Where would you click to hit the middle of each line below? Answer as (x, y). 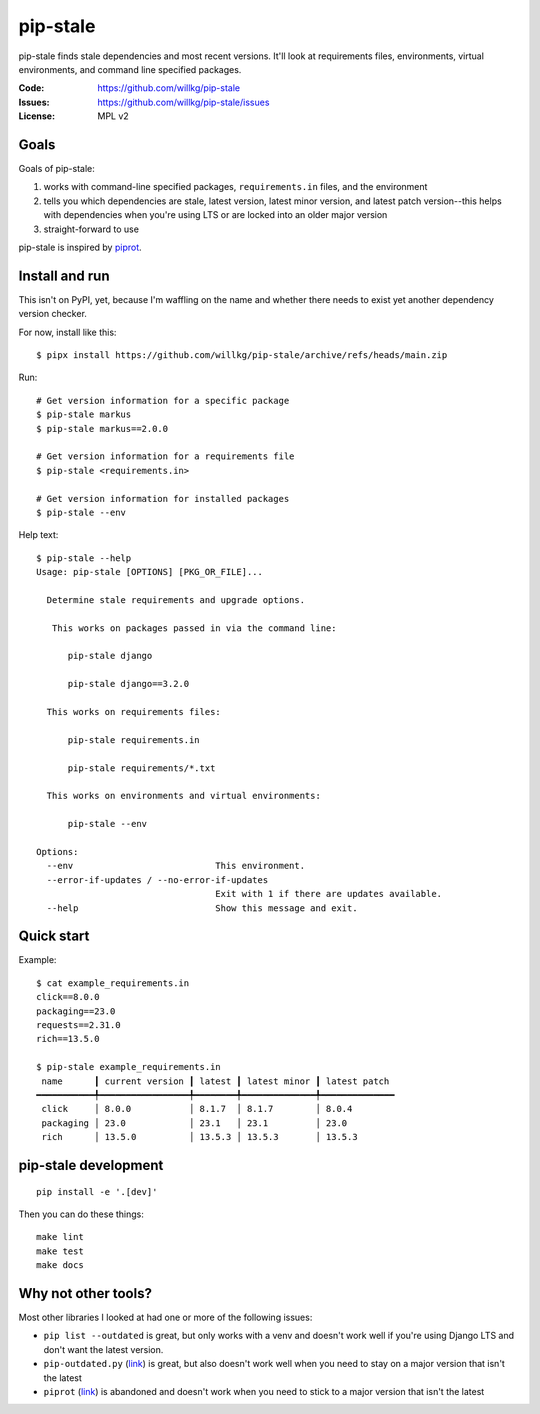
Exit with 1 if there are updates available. (329, 894)
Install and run (64, 275)
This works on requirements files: (134, 712)
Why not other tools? (85, 1293)
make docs (60, 1265)
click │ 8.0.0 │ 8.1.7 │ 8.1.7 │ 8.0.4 (197, 1109)
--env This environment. (175, 866)
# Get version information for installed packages (163, 498)
